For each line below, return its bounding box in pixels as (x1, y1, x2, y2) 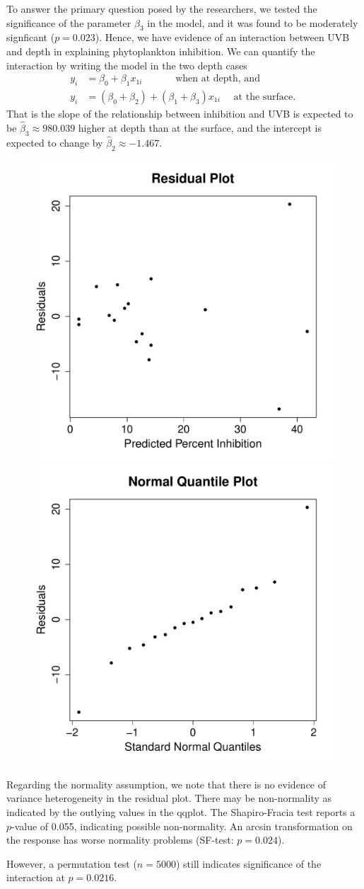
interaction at (6, 870, 65, 885)
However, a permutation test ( (6, 856, 137, 871)
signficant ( (6, 30, 55, 45)
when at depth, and (175, 74, 260, 84)
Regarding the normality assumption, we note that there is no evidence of (6, 776, 327, 791)
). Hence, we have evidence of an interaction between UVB (95, 30, 350, 45)
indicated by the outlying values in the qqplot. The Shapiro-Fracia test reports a (6, 805, 356, 820)
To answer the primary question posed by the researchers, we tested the (6, 1, 317, 16)
